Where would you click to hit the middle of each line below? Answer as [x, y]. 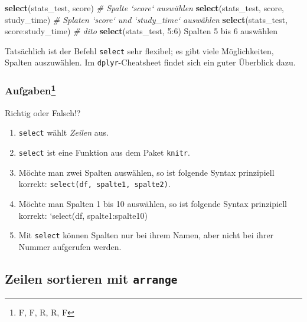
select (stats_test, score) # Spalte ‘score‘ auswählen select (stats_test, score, [145, 8]
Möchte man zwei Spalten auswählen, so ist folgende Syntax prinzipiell [146, 172]
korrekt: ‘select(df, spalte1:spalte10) [83, 215]
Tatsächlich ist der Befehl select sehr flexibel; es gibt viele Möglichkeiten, [139, 50]
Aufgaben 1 [30, 90]
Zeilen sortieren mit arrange [91, 278]
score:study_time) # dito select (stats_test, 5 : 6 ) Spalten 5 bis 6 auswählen [141, 31]
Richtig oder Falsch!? [43, 112]
